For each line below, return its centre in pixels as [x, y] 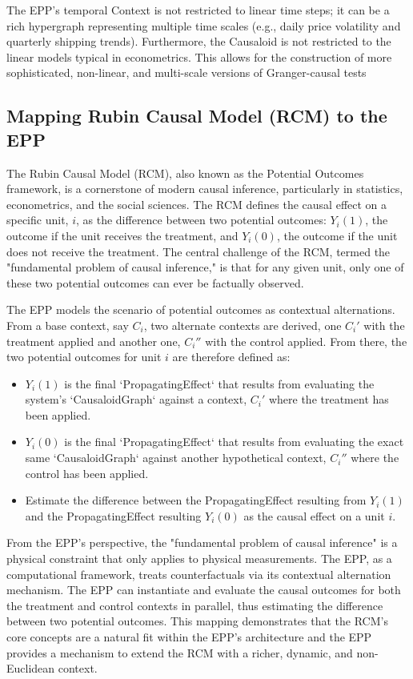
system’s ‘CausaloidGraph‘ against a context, [136, 399]
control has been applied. [87, 473]
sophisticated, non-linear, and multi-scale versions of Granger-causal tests [186, 72]
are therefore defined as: [231, 357]
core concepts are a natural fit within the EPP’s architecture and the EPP [189, 637]
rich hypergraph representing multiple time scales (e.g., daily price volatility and [204, 25]
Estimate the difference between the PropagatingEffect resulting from [196, 500]
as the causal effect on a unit [314, 515]
